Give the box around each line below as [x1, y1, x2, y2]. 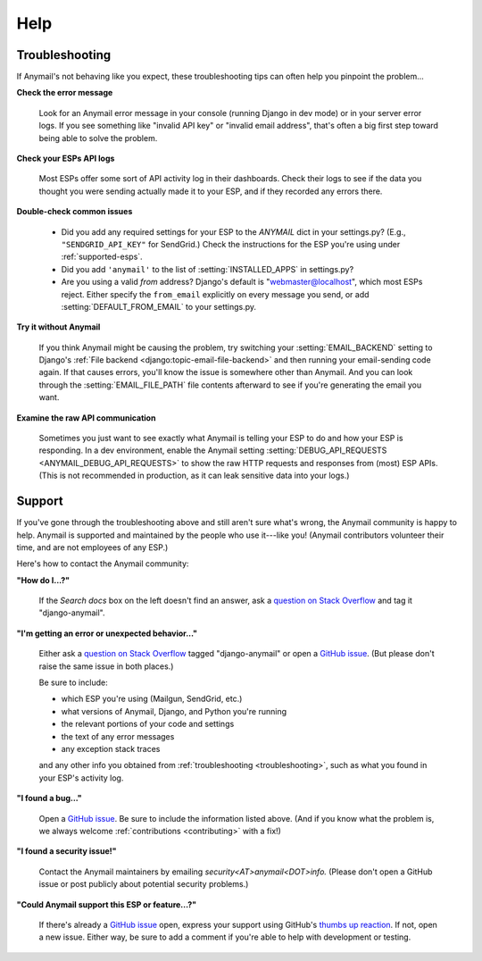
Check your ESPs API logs [16, 153, 115, 164]
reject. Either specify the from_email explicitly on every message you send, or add [61, 288, 370, 299]
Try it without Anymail [16, 322, 101, 332]
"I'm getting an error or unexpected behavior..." [16, 628, 198, 639]
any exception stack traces [61, 743, 161, 754]
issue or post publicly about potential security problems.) [38, 879, 249, 890]
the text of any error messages [61, 731, 175, 741]
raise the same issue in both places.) [38, 661, 174, 672]
